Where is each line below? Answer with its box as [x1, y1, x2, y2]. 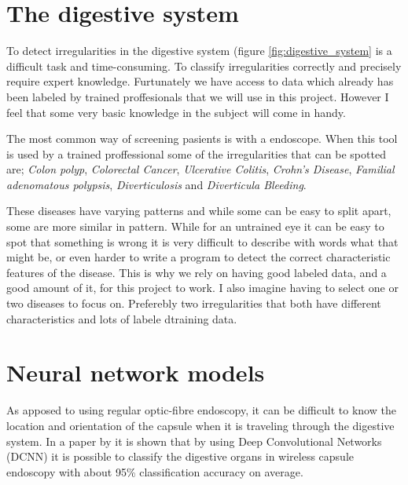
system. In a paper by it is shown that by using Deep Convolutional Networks [6, 432, 382, 449]
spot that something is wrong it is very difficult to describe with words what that [6, 233, 399, 250]
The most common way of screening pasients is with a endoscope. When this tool [6, 130, 398, 147]
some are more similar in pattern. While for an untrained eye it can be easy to [6, 218, 384, 235]
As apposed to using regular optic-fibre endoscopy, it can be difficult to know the [6, 402, 396, 418]
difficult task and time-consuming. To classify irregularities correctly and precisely [6, 57, 402, 74]
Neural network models [6, 356, 265, 388]
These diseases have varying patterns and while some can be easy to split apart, [6, 202, 391, 219]
